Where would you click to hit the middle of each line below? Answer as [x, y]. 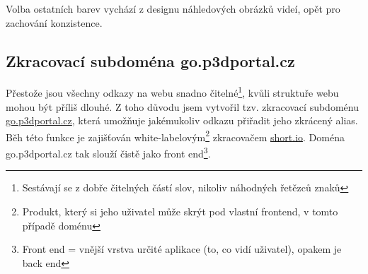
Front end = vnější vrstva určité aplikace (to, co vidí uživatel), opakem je [182, 249]
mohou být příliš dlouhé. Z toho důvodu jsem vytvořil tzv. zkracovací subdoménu [182, 106]
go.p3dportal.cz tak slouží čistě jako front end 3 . [108, 152]
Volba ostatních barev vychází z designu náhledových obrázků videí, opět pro [173, 8]
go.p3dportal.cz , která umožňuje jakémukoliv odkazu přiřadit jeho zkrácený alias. [182, 120]
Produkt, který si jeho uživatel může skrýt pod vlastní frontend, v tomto [180, 211]
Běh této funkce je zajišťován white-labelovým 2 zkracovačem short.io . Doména [175, 136]
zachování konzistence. [54, 22]
